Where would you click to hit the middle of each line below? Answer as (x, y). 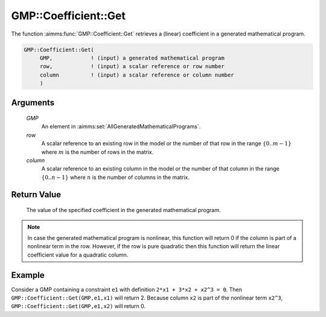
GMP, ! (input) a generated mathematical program (132, 58)
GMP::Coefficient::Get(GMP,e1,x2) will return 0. (78, 306)
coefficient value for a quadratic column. (78, 255)
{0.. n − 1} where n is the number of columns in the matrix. (116, 177)
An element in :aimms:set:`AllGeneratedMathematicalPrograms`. (121, 127)
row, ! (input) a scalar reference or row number (132, 67)
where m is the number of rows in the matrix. (97, 152)
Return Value (36, 194)
